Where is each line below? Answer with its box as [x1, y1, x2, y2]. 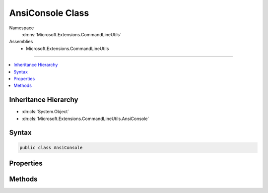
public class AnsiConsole [19, 144, 83, 150]
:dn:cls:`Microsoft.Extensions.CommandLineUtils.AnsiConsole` [21, 116, 149, 122]
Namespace [9, 25, 34, 31]
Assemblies [9, 39, 33, 45]
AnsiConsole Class [9, 7, 89, 18]
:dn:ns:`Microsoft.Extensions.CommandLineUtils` [21, 31, 122, 37]
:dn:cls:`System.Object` [21, 109, 69, 115]
